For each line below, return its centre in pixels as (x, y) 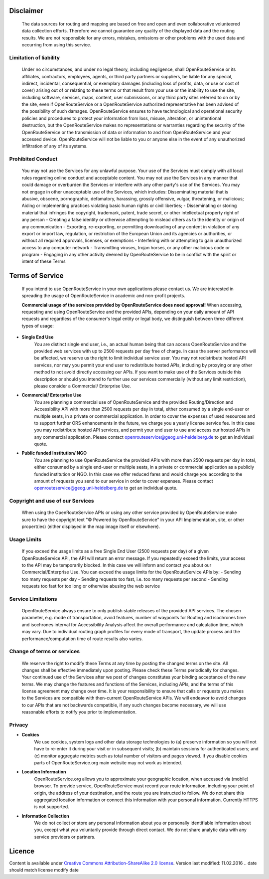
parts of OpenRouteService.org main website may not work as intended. (108, 762)
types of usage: (38, 326)
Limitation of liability (34, 57)
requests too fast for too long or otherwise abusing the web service (91, 586)
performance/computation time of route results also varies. (82, 639)
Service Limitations (33, 599)
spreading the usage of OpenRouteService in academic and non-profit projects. (103, 296)
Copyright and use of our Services (52, 501)
